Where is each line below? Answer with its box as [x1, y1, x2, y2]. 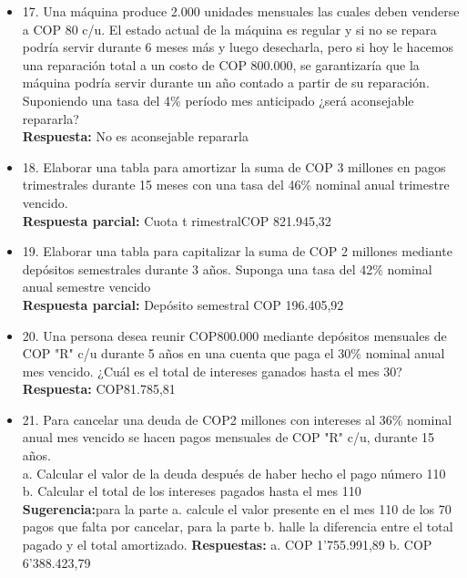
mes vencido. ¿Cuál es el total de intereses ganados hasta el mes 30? [22, 361, 402, 380]
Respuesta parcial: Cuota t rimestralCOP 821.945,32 [22, 211, 331, 230]
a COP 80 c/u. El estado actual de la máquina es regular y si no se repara [22, 19, 437, 38]
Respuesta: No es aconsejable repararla [22, 127, 249, 146]
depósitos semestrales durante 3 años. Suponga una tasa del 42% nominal [22, 259, 432, 278]
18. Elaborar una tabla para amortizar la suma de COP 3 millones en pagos [22, 157, 446, 176]
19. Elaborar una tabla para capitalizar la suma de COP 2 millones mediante [22, 242, 452, 261]
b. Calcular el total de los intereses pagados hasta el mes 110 [22, 481, 361, 501]
